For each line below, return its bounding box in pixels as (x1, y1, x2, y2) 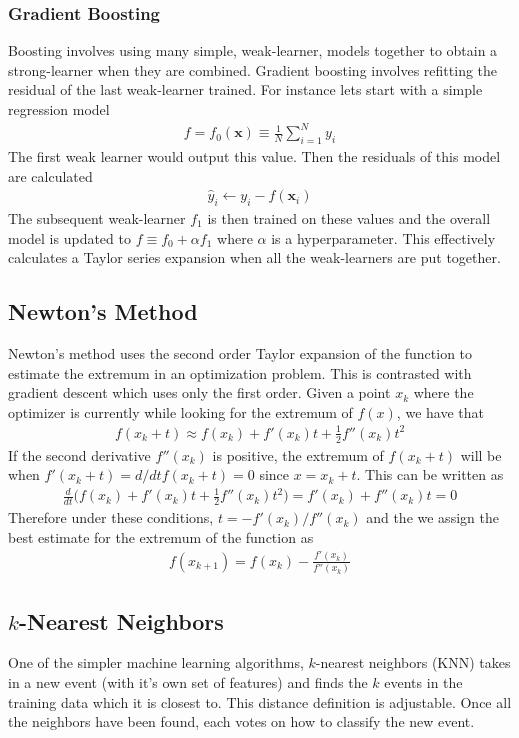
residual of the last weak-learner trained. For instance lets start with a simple (8, 79, 483, 100)
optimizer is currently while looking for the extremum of (8, 401, 353, 422)
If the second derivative (8, 444, 151, 465)
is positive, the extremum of (212, 444, 384, 465)
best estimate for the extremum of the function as (8, 526, 314, 547)
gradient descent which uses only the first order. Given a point (8, 382, 391, 403)
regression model (8, 99, 110, 119)
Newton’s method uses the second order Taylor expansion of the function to (8, 342, 473, 363)
